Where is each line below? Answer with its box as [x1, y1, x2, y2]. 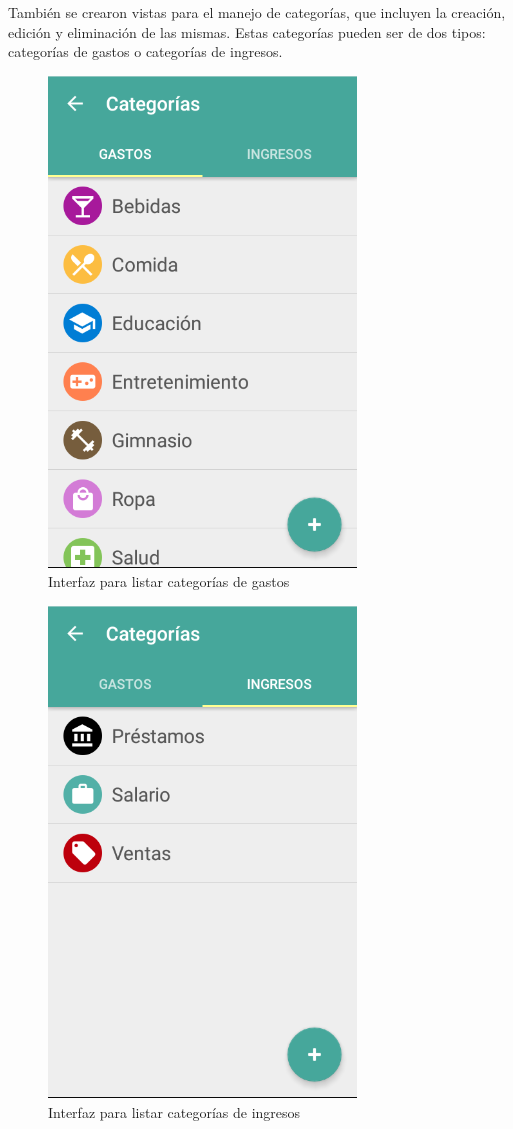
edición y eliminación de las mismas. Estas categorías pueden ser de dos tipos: [8, 21, 486, 42]
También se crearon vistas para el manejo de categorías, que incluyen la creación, [8, 2, 506, 22]
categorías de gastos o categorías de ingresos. [8, 41, 283, 62]
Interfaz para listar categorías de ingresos [48, 1101, 301, 1122]
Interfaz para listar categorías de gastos [48, 571, 290, 592]
